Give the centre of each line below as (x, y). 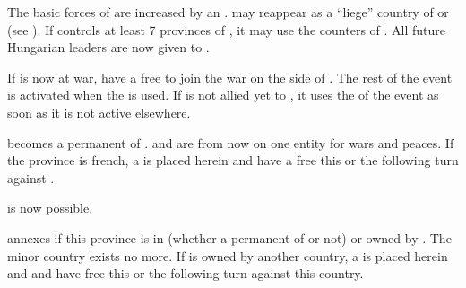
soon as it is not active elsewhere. (99, 112)
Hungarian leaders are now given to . (108, 47)
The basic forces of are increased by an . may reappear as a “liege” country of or (228, 12)
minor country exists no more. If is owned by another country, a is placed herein (228, 255)
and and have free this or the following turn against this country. (186, 273)
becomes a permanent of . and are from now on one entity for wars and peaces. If (231, 142)
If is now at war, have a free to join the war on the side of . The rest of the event (230, 77)
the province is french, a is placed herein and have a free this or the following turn (233, 160)
